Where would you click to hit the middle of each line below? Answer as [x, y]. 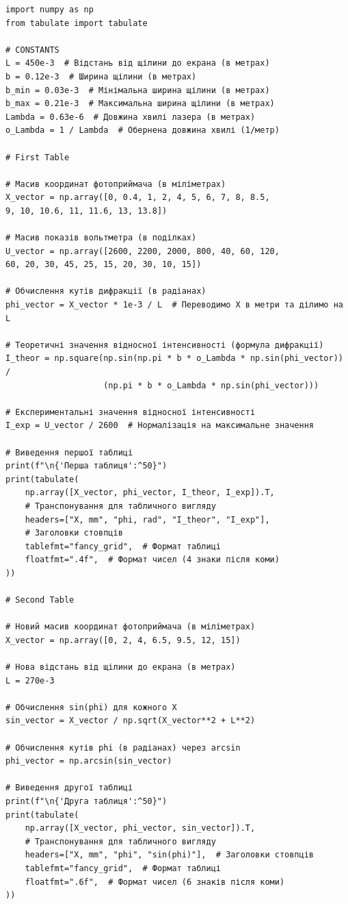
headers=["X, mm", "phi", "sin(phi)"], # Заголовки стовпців [170, 855]
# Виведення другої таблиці [69, 788]
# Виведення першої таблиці [69, 452]
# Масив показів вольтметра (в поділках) [101, 238]
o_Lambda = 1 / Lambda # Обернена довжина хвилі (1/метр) [143, 130]
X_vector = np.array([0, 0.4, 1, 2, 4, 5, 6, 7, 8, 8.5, [138, 198]
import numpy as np [50, 10]
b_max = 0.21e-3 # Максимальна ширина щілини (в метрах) [140, 104]
